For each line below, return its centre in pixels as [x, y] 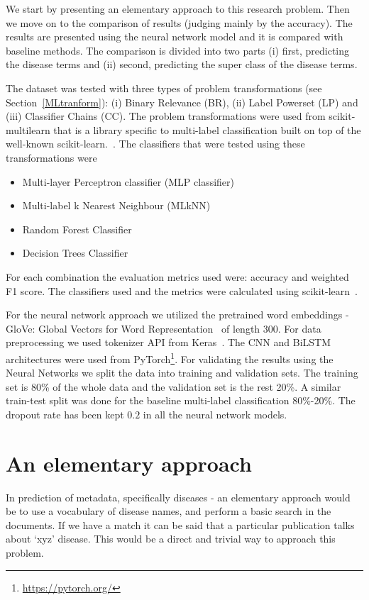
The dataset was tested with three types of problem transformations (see [164, 88]
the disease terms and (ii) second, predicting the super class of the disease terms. [182, 64]
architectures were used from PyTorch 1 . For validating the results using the [170, 357]
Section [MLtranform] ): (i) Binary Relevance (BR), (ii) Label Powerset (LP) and [182, 102]
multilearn [28, 129]
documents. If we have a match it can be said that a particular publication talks [180, 524]
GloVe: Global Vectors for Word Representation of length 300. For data [164, 328]
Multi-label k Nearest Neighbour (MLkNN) [116, 205]
